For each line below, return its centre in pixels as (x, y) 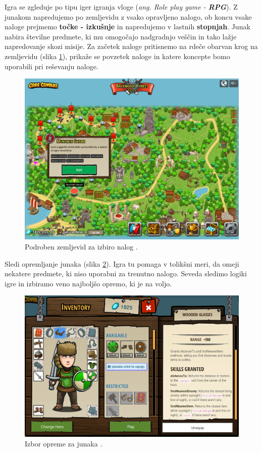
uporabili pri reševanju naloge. (51, 66)
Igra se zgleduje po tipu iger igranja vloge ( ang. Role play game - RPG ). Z (121, 7)
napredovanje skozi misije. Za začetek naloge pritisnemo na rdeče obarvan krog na (131, 46)
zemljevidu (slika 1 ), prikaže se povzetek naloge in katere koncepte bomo (117, 56)
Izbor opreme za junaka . (64, 444)
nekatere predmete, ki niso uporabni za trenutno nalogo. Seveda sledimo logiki (126, 273)
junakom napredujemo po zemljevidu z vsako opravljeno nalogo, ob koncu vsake (128, 16)
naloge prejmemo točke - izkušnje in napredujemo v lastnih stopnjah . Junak (127, 27)
